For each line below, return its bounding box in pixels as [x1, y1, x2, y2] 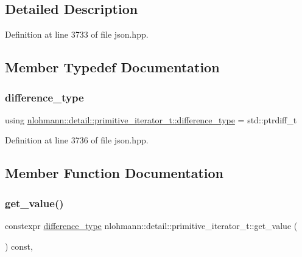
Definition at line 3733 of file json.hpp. [5, 28, 149, 41]
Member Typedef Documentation [5, 58, 220, 77]
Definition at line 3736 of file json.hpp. [5, 134, 149, 146]
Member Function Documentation [5, 163, 224, 182]
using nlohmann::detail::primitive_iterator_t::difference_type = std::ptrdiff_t [5, 113, 297, 126]
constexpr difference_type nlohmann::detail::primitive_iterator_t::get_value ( [5, 219, 298, 231]
